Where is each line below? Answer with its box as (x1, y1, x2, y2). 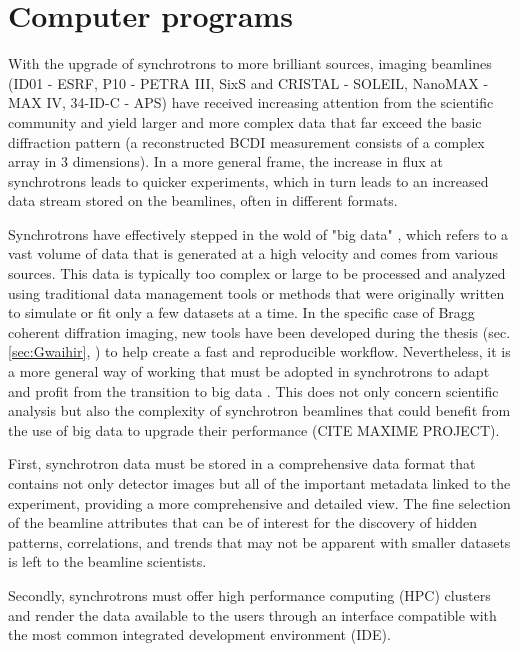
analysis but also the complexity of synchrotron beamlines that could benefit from (8, 400, 511, 421)
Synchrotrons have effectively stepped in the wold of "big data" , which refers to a (8, 223, 509, 244)
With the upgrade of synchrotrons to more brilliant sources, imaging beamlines (8, 53, 492, 74)
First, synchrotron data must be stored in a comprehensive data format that (8, 453, 476, 474)
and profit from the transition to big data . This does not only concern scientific (8, 380, 499, 401)
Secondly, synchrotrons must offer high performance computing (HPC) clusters (8, 584, 491, 605)
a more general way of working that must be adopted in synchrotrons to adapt (8, 361, 490, 382)
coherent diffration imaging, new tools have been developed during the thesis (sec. (8, 321, 511, 342)
